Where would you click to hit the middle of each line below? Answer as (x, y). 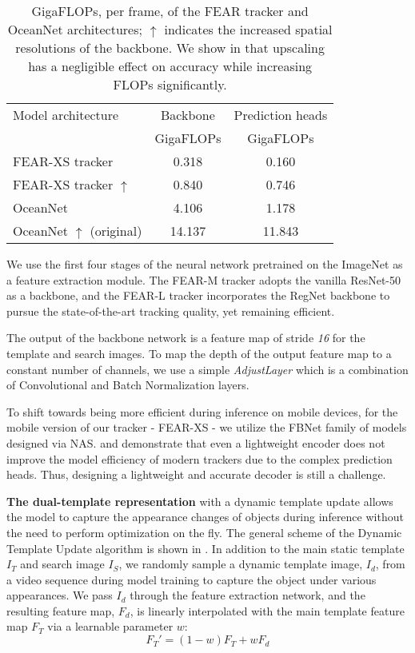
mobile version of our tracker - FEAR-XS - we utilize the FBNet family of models (207, 427)
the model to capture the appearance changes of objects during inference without (205, 517)
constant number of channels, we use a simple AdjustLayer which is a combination (207, 369)
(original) (116, 231)
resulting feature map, (61, 610)
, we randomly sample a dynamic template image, (241, 564)
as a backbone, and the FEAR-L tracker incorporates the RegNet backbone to (198, 295)
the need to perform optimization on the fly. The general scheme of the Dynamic (204, 532)
